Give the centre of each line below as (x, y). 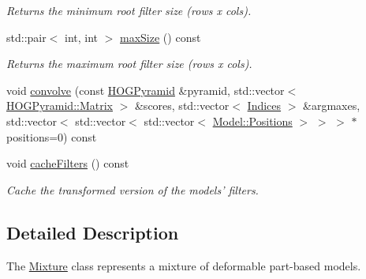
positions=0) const (52, 136)
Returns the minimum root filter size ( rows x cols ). (129, 10)
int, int (82, 37)
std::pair (26, 37)
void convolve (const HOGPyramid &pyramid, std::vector (146, 90)
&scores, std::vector (182, 106)
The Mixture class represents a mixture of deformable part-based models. (184, 265)
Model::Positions (252, 121)
